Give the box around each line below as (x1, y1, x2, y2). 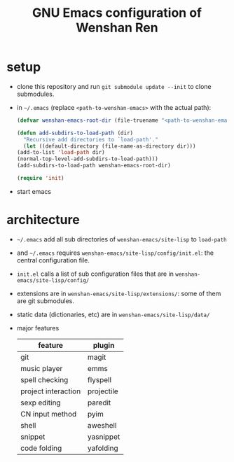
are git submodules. (16, 296, 75, 305)
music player (20, 363, 63, 373)
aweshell (87, 420, 117, 430)
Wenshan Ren (76, 20, 158, 36)
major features (16, 323, 60, 332)
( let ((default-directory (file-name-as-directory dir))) (23, 142, 196, 150)
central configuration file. (16, 255, 90, 264)
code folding (20, 443, 62, 453)
